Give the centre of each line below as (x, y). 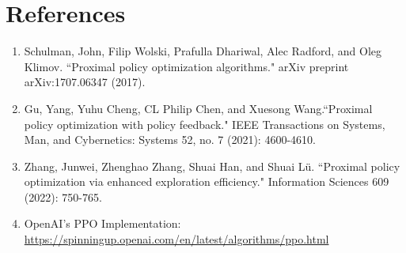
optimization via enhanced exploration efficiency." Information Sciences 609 (207, 181)
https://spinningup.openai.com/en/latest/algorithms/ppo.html (176, 239)
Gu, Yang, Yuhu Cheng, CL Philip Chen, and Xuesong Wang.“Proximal (198, 108)
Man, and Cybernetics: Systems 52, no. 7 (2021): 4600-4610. (170, 140)
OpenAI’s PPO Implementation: (102, 223)
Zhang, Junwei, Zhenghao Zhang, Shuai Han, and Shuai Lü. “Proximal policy (212, 166)
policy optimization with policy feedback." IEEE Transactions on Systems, (205, 124)
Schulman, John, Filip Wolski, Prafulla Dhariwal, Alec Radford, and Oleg (203, 51)
